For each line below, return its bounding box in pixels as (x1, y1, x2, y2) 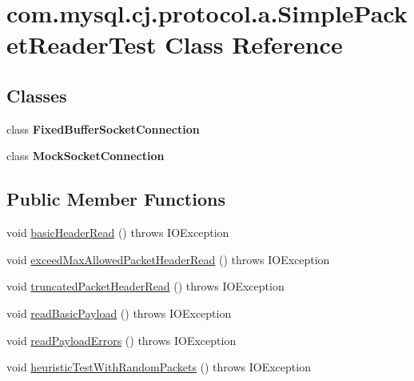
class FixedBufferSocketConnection (6, 120, 200, 137)
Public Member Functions (6, 186, 225, 211)
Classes (6, 82, 67, 107)
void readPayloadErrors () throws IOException (6, 331, 237, 348)
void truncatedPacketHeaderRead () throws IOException (6, 278, 285, 295)
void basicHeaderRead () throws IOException (6, 224, 229, 241)
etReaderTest (6, 28, 157, 61)
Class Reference (165, 28, 343, 61)
